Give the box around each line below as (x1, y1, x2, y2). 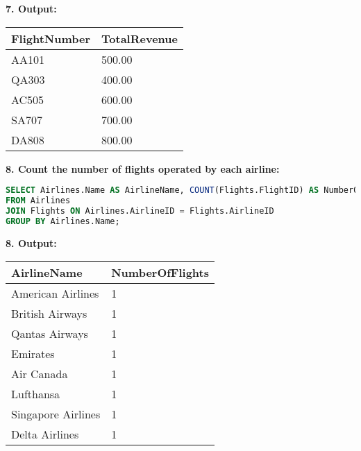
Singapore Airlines (11, 406, 101, 423)
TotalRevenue (101, 30, 178, 46)
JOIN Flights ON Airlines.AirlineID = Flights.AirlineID (6, 205, 274, 216)
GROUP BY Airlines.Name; (6, 216, 120, 226)
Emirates (11, 346, 55, 362)
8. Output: (6, 235, 57, 250)
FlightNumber (11, 30, 91, 46)
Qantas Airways (11, 325, 88, 342)
